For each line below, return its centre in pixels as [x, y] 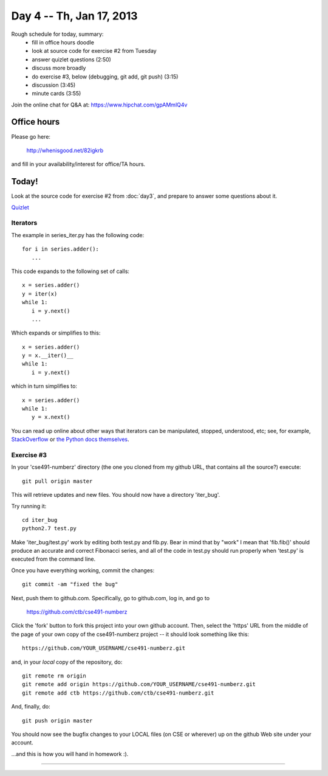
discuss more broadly [59, 68]
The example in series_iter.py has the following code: [78, 235]
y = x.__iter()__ [48, 355]
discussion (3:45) [54, 85]
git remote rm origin [54, 676]
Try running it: [29, 506]
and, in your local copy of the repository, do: [67, 662]
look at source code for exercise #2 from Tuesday [94, 51]
